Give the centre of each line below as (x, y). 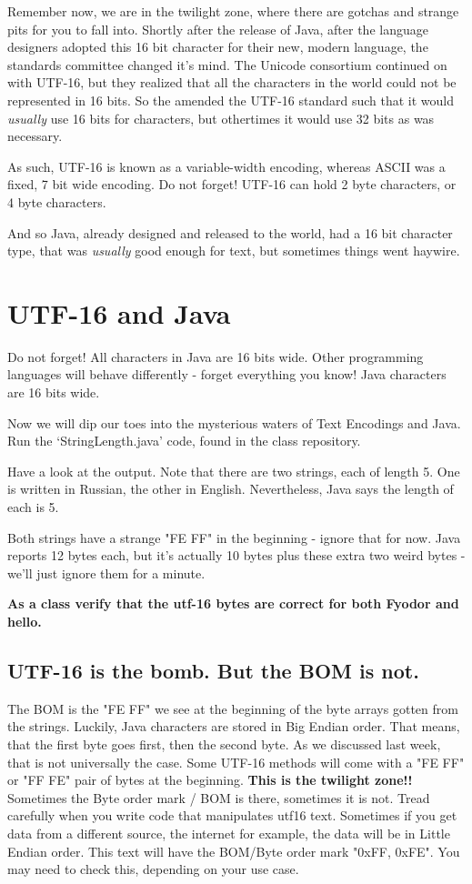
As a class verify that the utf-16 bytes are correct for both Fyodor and (233, 603)
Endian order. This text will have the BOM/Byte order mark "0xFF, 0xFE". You (234, 851)
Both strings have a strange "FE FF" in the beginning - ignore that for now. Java (234, 537)
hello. (25, 621)
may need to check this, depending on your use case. (153, 869)
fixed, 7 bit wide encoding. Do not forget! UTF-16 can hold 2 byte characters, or (232, 184)
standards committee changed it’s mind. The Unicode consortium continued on (227, 64)
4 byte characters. (57, 201)
